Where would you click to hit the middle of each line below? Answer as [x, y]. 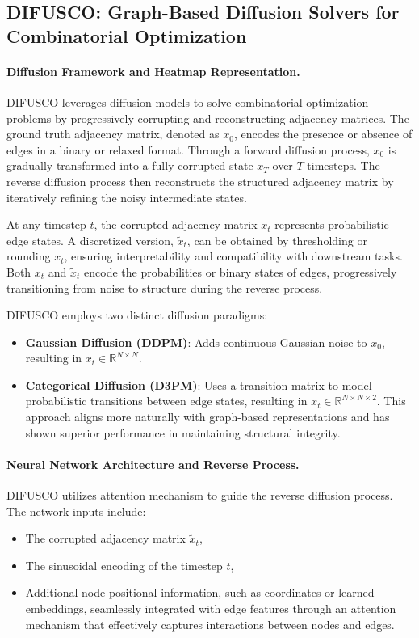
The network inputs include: [76, 511]
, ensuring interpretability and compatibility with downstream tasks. [233, 256]
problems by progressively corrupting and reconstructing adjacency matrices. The [208, 118]
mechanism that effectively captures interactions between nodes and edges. [210, 624]
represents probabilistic [332, 224]
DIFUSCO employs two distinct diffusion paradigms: [137, 315]
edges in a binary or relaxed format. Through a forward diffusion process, [188, 149]
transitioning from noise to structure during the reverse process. [165, 287]
